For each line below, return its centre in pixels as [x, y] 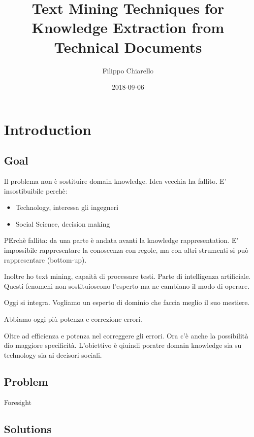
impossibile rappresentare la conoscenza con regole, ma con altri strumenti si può [126, 250]
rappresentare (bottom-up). [45, 259]
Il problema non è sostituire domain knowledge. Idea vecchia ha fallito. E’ [115, 181]
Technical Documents [128, 47]
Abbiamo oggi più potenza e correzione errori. [73, 319]
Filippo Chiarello [128, 70]
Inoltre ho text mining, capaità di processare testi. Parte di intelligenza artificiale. [127, 276]
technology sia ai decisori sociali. [53, 354]
